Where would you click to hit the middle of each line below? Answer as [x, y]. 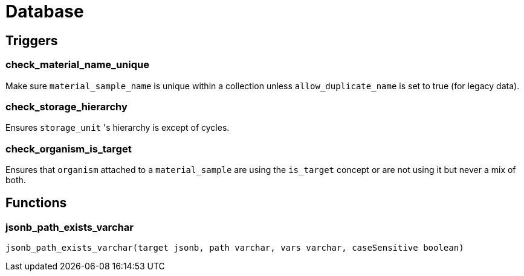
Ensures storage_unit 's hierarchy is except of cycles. [118, 128]
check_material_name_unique [77, 65]
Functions [36, 203]
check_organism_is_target [69, 149]
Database [45, 11]
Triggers [32, 40]
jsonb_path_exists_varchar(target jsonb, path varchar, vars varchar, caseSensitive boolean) [235, 248]
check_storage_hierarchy [66, 106]
